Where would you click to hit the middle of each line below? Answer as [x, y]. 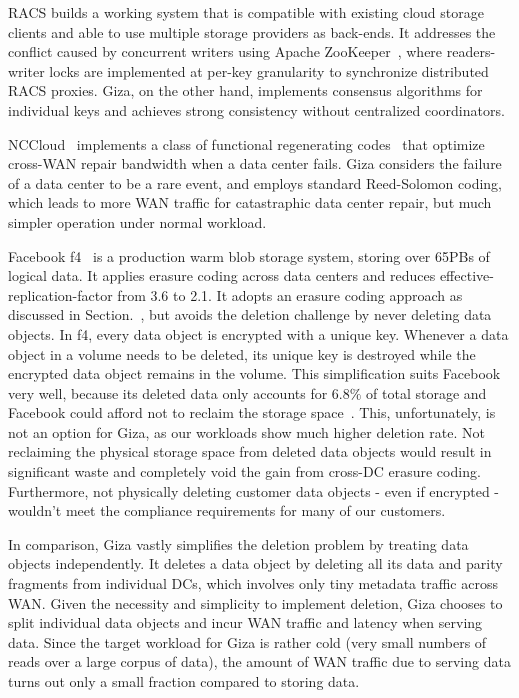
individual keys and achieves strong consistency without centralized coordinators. [256, 109]
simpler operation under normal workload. [137, 221]
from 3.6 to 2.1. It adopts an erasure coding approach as [290, 294]
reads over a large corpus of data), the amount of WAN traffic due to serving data [259, 661]
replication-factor [60, 294]
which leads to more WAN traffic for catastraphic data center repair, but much [250, 202]
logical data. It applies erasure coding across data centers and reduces [222, 275]
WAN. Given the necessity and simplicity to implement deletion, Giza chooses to [255, 602]
